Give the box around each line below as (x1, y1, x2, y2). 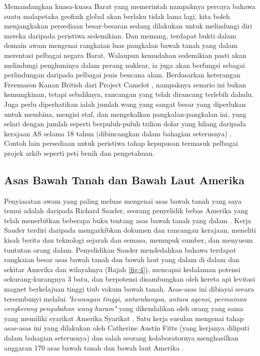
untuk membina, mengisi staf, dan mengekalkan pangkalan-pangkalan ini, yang (4, 108, 246, 119)
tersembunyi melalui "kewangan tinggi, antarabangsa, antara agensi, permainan (4, 293, 247, 304)
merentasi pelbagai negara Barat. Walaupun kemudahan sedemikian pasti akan (4, 49, 246, 60)
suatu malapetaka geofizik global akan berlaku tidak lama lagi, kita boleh (4, 10, 230, 21)
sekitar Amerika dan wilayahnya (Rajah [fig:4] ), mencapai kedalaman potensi (4, 264, 240, 274)
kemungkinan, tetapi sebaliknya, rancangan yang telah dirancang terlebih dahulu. (4, 89, 254, 99)
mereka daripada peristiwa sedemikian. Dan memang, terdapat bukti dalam (4, 30, 236, 40)
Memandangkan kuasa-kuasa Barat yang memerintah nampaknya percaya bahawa (4, 1, 255, 11)
